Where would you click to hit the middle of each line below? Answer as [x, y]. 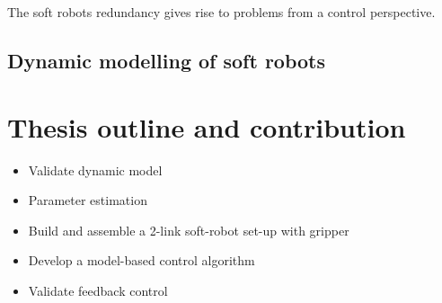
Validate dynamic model [95, 169]
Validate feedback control [98, 290]
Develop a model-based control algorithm [141, 260]
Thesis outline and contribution [207, 126]
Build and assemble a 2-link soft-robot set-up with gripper [189, 230]
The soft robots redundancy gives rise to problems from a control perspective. [221, 12]
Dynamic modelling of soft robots [167, 60]
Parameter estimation [88, 200]
